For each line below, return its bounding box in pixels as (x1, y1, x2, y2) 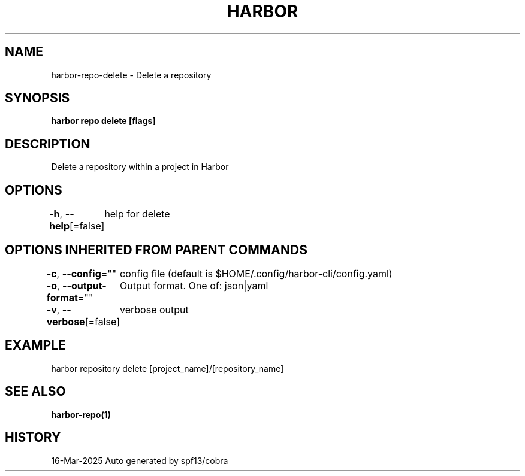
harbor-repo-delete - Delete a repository (51, 69, 212, 80)
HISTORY (5, 430, 61, 445)
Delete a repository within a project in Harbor (51, 162, 229, 172)
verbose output (120, 303, 189, 316)
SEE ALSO (5, 384, 66, 399)
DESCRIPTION (5, 136, 90, 151)
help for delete (104, 208, 170, 220)
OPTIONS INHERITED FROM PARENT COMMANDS (5, 242, 307, 257)
